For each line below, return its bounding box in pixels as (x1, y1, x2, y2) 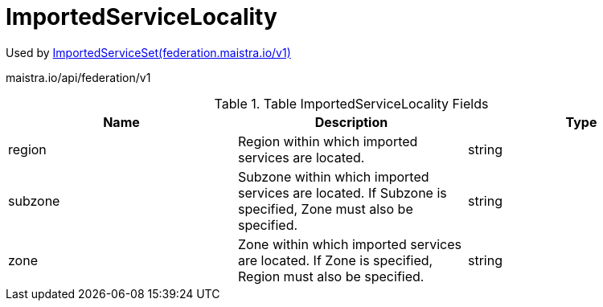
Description (314, 113, 388, 130)
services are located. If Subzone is (237, 184, 447, 201)
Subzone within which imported (237, 168, 429, 185)
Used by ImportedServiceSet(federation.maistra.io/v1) (6, 45, 291, 59)
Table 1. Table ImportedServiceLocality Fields (214, 95, 489, 112)
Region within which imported (237, 133, 418, 149)
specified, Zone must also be (237, 200, 413, 217)
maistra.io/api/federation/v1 (6, 70, 151, 84)
